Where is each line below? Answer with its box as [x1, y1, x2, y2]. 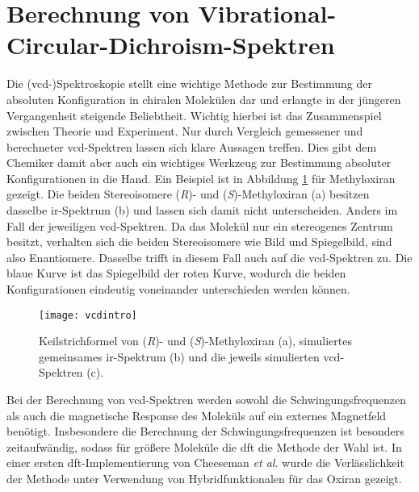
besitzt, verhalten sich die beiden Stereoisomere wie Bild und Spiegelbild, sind [6, 233, 392, 250]
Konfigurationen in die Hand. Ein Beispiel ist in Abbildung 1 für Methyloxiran [6, 169, 396, 186]
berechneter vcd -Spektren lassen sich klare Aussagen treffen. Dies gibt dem [6, 138, 377, 155]
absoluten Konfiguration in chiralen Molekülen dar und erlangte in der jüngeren [6, 90, 401, 107]
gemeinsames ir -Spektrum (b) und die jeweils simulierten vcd [39, 348, 341, 365]
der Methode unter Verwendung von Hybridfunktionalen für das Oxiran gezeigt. [6, 470, 402, 487]
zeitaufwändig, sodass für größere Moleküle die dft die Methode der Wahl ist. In [6, 438, 402, 455]
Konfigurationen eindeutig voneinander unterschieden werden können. [6, 281, 350, 298]
